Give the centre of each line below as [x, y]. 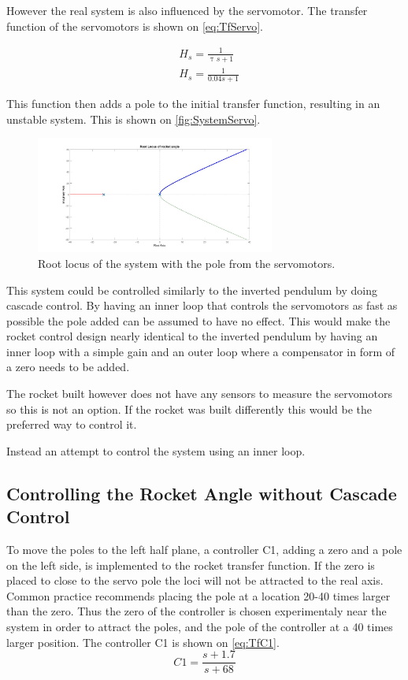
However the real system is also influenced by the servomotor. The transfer [187, 10]
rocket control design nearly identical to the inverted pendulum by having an [192, 336]
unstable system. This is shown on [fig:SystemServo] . [134, 119]
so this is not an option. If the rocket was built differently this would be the [189, 409]
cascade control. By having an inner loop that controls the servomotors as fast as [202, 305]
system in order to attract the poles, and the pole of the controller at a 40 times [200, 627]
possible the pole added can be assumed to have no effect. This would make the [198, 320]
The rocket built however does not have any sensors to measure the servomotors [199, 394]
